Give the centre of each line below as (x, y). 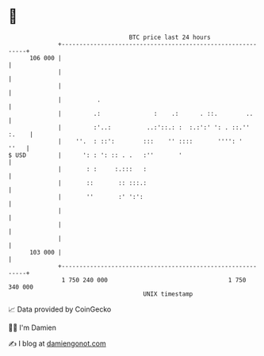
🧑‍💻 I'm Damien (33, 327)
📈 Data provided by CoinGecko (60, 309)
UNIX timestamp (168, 294)
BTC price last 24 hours (170, 37)
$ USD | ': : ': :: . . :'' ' (95, 155)
